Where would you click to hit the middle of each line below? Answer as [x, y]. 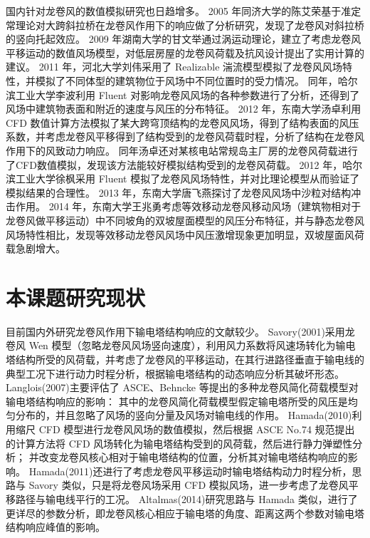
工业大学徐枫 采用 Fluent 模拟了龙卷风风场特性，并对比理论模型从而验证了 [187, 179]
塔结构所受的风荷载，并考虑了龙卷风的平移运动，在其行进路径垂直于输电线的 [185, 359]
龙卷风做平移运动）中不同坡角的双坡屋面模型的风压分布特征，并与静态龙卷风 [185, 220]
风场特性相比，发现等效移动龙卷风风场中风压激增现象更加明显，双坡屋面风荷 [185, 234]
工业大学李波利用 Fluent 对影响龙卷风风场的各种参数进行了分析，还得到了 [187, 94]
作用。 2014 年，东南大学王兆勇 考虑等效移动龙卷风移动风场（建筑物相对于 [188, 206]
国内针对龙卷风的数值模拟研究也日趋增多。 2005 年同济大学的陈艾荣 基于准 [179, 11]
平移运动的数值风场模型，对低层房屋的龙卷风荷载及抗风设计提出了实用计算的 [185, 52]
